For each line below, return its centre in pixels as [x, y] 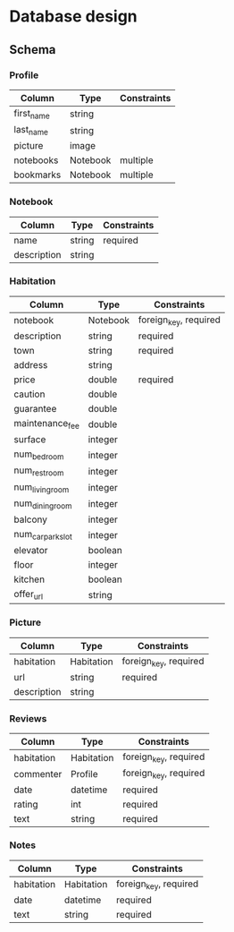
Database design [74, 17]
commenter [38, 774]
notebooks [36, 160]
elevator [31, 551]
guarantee [35, 409]
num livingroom [42, 487]
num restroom [39, 471]
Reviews [28, 718]
